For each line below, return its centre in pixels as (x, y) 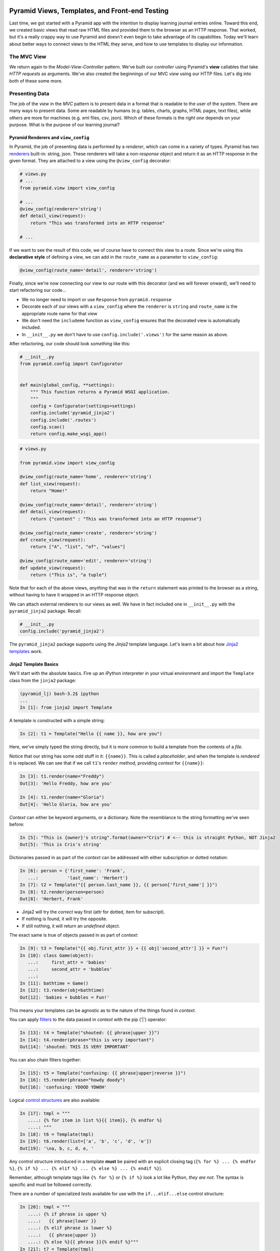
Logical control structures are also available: (55, 1100)
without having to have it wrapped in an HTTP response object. (74, 595)
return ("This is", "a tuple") (68, 575)
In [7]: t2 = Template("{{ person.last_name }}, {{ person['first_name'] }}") (118, 885)
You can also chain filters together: (45, 1060)
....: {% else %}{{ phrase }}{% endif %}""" (83, 1242)
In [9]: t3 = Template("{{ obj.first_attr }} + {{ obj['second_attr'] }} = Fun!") (124, 949)
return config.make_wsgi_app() (68, 434)
